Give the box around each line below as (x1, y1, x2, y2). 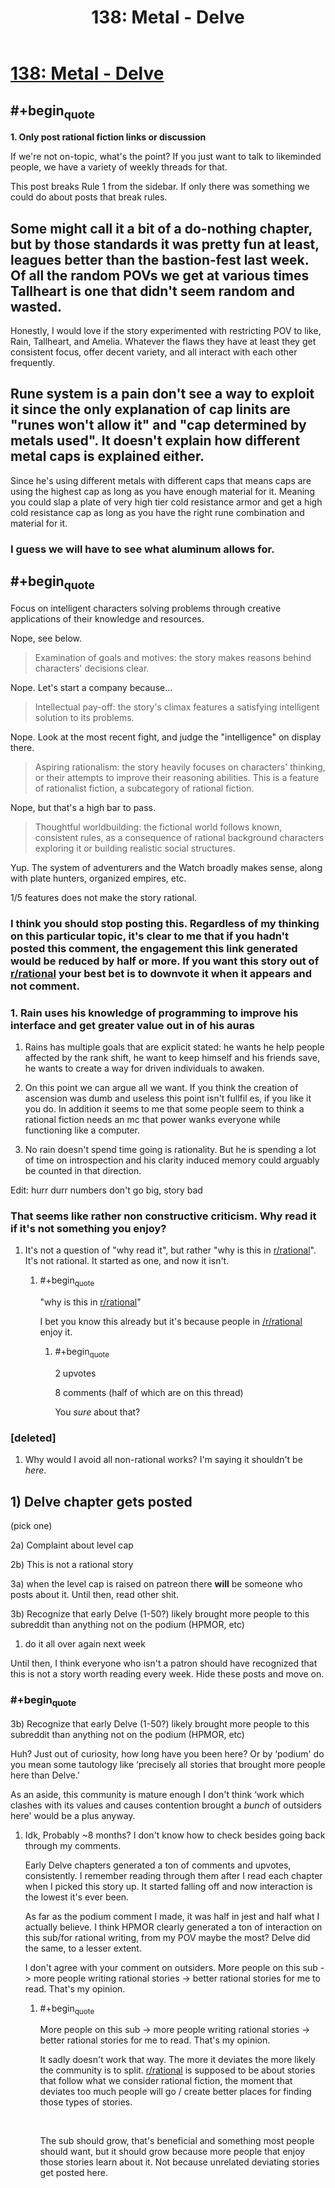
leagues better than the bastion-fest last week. (10, 251, 310, 268)
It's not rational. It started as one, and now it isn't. (24, 1255, 230, 1267)
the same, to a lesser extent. (24, 1942, 142, 1954)
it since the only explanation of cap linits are (10, 401, 291, 418)
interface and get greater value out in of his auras (10, 1018, 255, 1032)
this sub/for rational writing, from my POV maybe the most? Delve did (24, 1931, 311, 1943)
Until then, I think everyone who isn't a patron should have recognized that (10, 1657, 318, 1669)
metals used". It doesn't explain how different (10, 432, 301, 450)
